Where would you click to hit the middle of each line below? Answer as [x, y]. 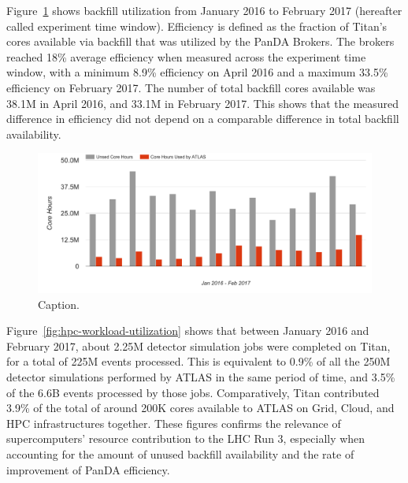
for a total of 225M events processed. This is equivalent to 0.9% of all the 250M [198, 361]
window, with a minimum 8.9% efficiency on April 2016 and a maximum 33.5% [197, 72]
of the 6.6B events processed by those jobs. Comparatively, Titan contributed [193, 392]
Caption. [59, 304]
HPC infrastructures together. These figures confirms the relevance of [174, 423]
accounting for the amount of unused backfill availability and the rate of [180, 453]
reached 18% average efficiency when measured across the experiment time [186, 56]
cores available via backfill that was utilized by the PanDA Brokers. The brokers [200, 41]
